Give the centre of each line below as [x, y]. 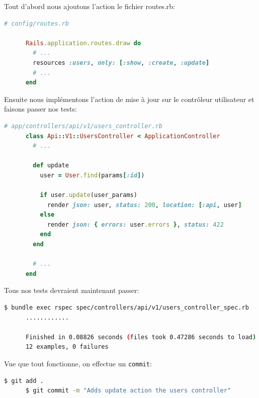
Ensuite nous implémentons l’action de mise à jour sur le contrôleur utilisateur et [129, 99]
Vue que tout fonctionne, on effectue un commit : [78, 363]
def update [51, 166]
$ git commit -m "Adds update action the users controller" [128, 391]
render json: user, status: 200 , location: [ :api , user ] [144, 205]
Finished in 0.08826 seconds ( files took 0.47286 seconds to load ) [141, 337]
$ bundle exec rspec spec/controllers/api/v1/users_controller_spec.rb [126, 308]
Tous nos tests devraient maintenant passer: [72, 290]
